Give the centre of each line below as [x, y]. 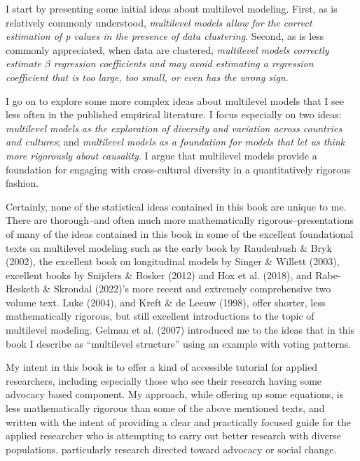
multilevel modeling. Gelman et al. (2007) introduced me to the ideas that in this [180, 330]
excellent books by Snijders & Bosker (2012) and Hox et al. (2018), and [159, 275]
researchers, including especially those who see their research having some [164, 380]
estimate [23, 63]
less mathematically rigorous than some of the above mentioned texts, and [165, 408]
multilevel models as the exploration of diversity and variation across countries [174, 128]
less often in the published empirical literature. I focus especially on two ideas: [174, 114]
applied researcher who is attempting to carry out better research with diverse [173, 435]
